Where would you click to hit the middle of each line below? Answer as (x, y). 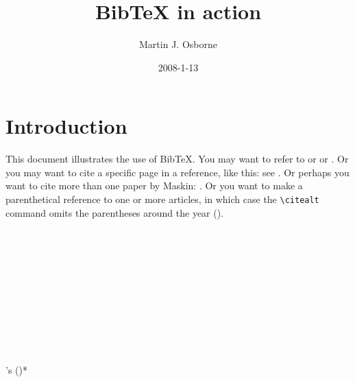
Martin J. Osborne (178, 44)
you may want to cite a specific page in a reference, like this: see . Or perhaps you (177, 172)
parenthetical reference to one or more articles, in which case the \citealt (162, 199)
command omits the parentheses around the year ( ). (115, 212)
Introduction (66, 126)
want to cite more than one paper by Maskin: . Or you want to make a (154, 186)
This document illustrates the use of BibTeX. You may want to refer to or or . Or (177, 159)
